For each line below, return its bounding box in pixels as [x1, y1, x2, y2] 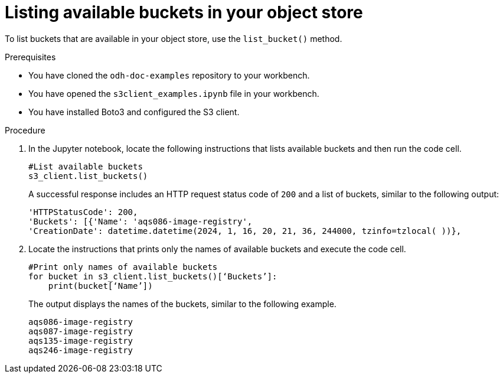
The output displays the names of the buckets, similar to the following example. [28, 298, 337, 309]
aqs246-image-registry [28, 345, 133, 355]
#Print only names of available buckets [28, 262, 218, 272]
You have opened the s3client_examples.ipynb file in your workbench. [28, 88, 319, 99]
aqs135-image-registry [28, 335, 133, 346]
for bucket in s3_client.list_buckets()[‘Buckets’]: [28, 271, 277, 281]
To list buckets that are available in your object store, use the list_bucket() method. [5, 33, 342, 44]
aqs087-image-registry [28, 326, 133, 336]
